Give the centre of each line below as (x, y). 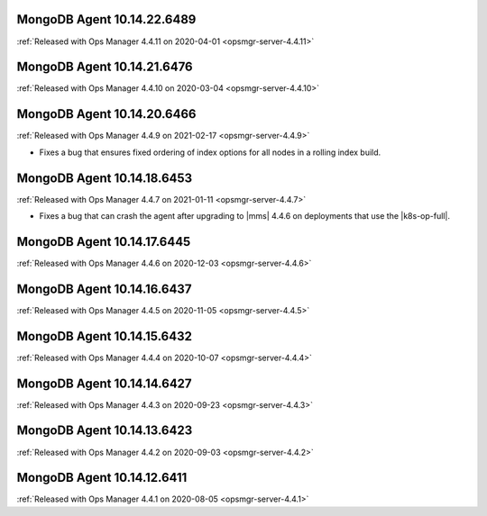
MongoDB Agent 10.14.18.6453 (105, 178)
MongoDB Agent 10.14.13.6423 (105, 431)
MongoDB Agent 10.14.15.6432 (105, 336)
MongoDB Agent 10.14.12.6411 (102, 478)
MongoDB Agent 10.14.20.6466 (106, 114)
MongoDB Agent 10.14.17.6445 (104, 242)
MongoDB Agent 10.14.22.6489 (106, 19)
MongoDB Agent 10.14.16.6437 (104, 289)
